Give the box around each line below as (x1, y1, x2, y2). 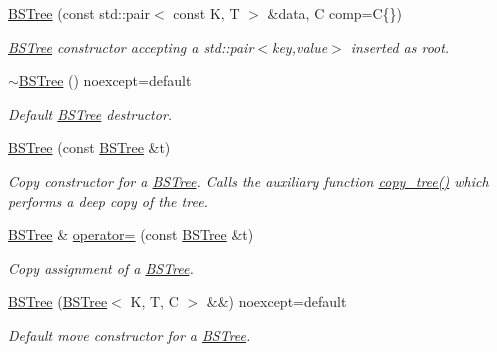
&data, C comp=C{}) (267, 3, 403, 23)
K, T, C (130, 291, 179, 312)
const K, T (173, 3, 240, 23)
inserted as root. (350, 36, 450, 57)
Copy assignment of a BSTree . (8, 257, 194, 278)
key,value (271, 36, 328, 57)
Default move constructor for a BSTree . (8, 324, 251, 345)
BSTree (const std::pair (8, 3, 150, 23)
